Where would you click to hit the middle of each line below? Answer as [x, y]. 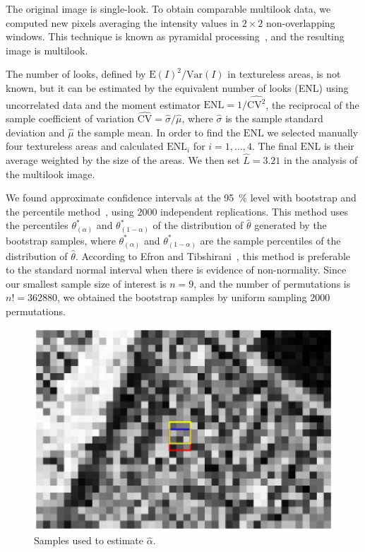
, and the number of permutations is [272, 283]
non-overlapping [300, 22]
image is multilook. [47, 50]
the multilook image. [50, 174]
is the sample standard [274, 118]
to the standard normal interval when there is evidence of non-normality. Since [176, 270]
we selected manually [313, 132]
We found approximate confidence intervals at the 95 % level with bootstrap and [181, 198]
